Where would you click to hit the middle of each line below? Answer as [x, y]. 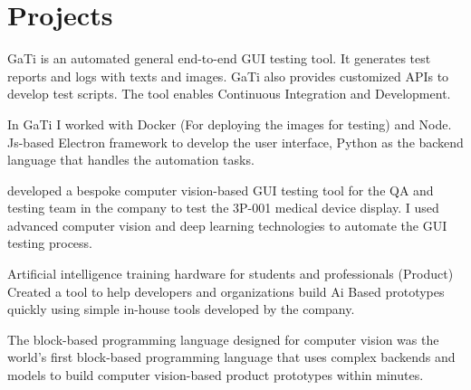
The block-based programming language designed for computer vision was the [223, 339]
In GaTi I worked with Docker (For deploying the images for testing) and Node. [230, 124]
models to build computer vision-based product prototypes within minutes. [216, 375]
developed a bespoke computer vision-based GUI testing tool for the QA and [221, 190]
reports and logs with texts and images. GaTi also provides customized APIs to [228, 76]
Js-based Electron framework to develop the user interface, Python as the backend [235, 142]
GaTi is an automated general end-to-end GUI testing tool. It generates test [219, 58]
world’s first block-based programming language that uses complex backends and [231, 357]
